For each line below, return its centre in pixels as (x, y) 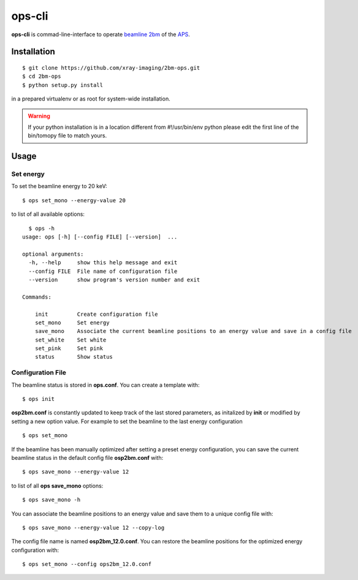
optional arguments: (53, 254)
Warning (39, 116)
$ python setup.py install (63, 85)
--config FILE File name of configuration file (103, 271)
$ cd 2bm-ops (42, 76)
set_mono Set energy (72, 322)
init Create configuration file (97, 314)
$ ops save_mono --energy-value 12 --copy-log (93, 528)
